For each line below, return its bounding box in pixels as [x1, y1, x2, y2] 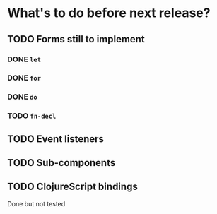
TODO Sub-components [7, 157, 116, 169]
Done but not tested [7, 199, 66, 208]
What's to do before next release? [7, 5, 211, 21]
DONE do [7, 92, 37, 102]
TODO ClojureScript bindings [7, 181, 138, 193]
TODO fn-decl [7, 111, 57, 121]
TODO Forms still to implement [7, 33, 145, 45]
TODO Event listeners [7, 133, 105, 145]
